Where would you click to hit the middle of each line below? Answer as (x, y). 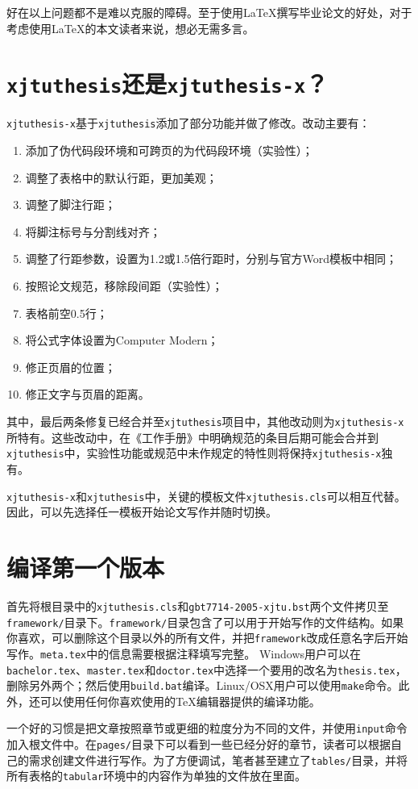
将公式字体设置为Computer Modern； (122, 340)
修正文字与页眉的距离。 (87, 394)
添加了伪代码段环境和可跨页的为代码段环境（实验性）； (169, 150)
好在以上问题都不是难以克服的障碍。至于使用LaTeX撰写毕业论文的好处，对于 (209, 12)
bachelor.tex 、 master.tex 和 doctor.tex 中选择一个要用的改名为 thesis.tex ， (207, 669)
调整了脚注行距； (70, 205)
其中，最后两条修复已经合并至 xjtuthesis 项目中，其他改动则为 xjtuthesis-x (205, 422)
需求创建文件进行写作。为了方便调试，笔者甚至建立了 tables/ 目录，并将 (218, 760)
